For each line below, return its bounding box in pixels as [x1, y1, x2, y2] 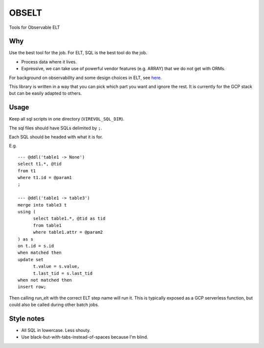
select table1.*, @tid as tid [33, 216, 106, 222]
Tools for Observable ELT [9, 24, 60, 30]
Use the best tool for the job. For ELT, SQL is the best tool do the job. [9, 50, 148, 56]
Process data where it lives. [21, 59, 77, 64]
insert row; [18, 284, 46, 290]
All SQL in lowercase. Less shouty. [21, 327, 91, 333]
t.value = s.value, [33, 264, 80, 269]
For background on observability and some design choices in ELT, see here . [9, 75, 162, 81]
